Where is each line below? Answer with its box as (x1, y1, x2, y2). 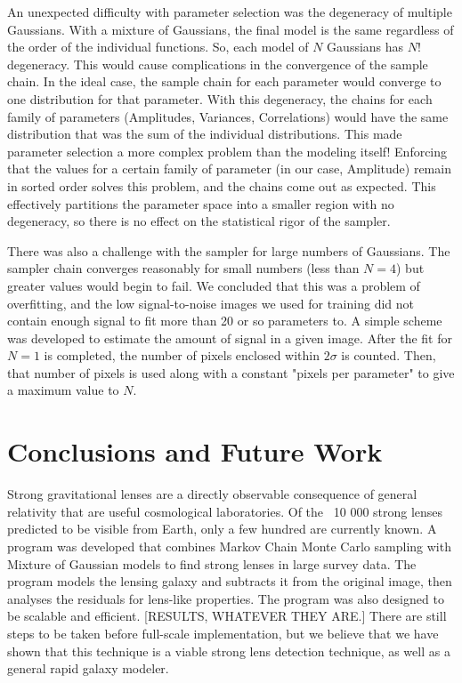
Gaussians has (327, 37, 404, 56)
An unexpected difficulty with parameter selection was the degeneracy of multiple (7, 3, 452, 20)
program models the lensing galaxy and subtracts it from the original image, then (7, 572, 452, 591)
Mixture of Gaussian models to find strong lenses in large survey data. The (7, 554, 417, 573)
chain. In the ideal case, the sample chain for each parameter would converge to (7, 72, 442, 91)
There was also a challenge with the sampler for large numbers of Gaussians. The (7, 241, 450, 260)
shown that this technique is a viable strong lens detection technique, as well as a (7, 641, 450, 660)
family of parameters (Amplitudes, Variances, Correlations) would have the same (7, 107, 449, 125)
